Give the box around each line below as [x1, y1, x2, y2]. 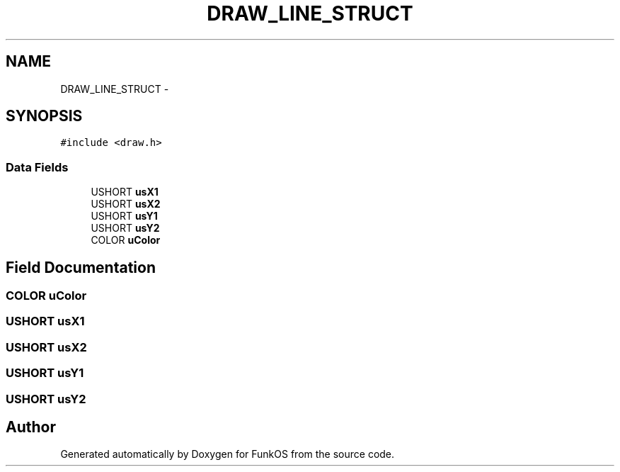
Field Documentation [6, 258, 156, 276]
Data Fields [6, 159, 69, 174]
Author [6, 417, 56, 436]
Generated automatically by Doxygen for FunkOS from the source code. [60, 448, 395, 461]
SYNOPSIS [6, 107, 83, 125]
